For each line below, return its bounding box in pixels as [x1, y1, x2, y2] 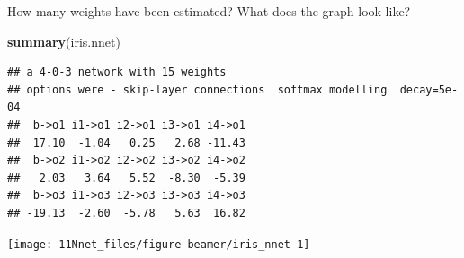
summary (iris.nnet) [7, 31, 120, 50]
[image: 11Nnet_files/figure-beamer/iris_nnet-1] [7, 237, 310, 251]
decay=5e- [399, 83, 459, 96]
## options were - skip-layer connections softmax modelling [7, 83, 388, 96]
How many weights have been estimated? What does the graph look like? [7, 2, 411, 20]
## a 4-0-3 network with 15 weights [7, 66, 227, 79]
